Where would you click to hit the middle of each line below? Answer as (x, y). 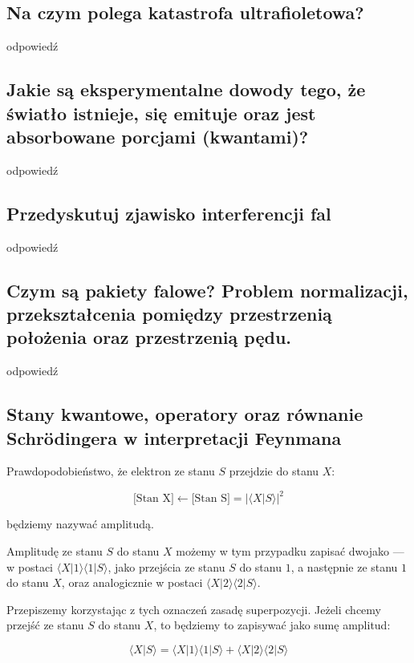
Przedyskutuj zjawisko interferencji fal (169, 213)
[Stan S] (211, 499)
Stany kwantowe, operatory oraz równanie (185, 414)
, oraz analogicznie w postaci (132, 582)
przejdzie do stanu (274, 471)
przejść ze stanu (45, 625)
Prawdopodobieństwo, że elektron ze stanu (111, 471)
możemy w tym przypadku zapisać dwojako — (290, 551)
